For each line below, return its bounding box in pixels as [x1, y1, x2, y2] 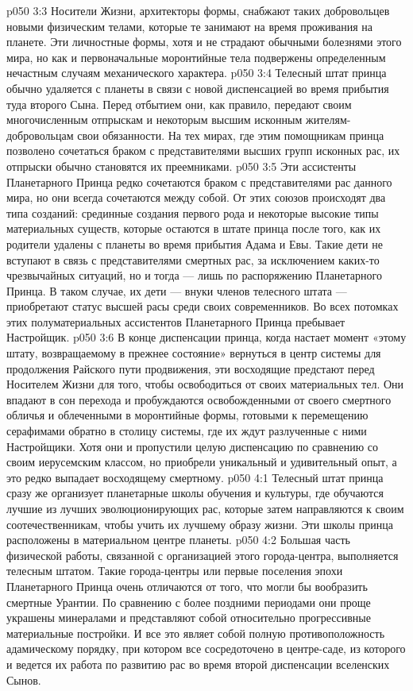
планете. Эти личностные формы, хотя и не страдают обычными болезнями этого [6, 33, 402, 50]
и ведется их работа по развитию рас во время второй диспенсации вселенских [6, 655, 390, 672]
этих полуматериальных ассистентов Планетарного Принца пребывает [6, 313, 345, 330]
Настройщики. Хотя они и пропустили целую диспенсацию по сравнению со [6, 438, 379, 454]
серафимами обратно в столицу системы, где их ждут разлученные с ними [6, 423, 367, 439]
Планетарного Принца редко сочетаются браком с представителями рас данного [6, 173, 392, 190]
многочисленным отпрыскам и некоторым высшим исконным [6, 111, 303, 128]
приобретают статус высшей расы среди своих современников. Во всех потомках [6, 298, 399, 315]
